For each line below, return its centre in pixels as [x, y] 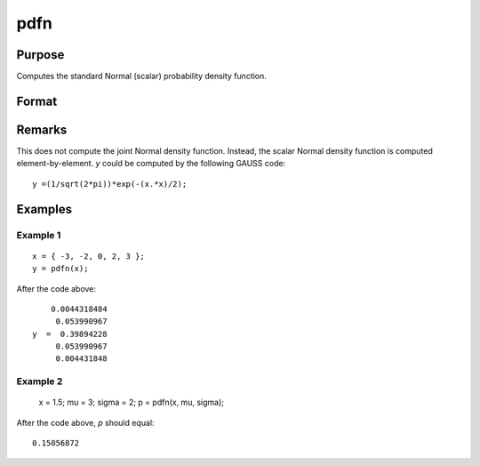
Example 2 [40, 382]
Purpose [40, 55]
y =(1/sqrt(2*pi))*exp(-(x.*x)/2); [110, 184]
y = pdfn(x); [60, 269]
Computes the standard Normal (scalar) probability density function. [141, 76]
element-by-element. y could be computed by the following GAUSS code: [151, 164]
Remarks [42, 129]
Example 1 [39, 235]
